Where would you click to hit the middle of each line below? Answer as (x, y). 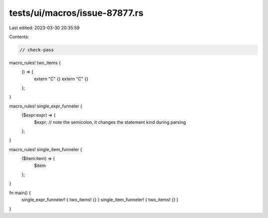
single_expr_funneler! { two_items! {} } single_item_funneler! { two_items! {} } (100, 200)
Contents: (19, 37)
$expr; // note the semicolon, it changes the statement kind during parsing (110, 122)
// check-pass (37, 50)
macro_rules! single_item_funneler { (46, 149)
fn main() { (20, 193)
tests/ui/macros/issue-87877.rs (76, 13)
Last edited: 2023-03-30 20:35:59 (44, 28)
